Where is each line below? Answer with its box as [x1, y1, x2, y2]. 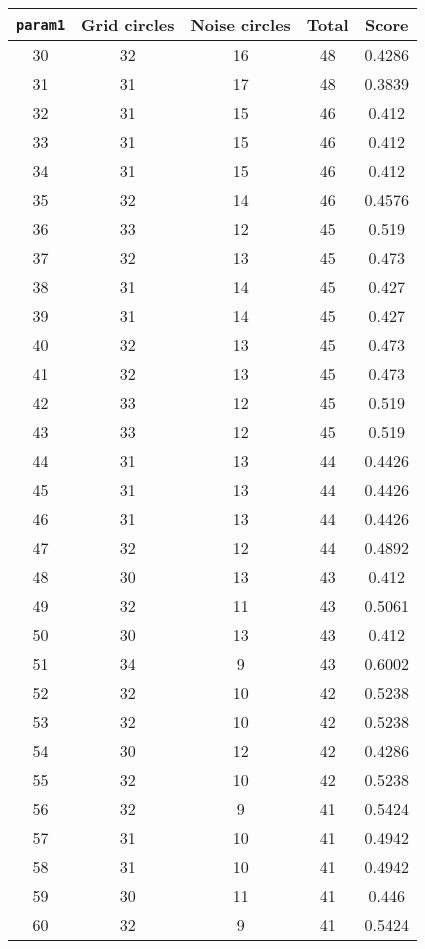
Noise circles [190, 13, 291, 36]
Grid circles [81, 13, 175, 36]
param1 [16, 16, 66, 33]
